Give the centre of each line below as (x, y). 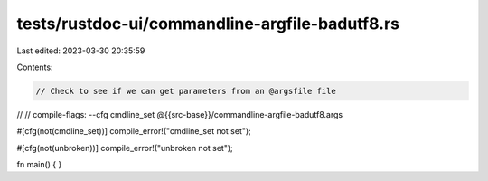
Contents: (35, 67)
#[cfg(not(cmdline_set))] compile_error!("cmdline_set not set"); (134, 131)
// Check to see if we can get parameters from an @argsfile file (186, 91)
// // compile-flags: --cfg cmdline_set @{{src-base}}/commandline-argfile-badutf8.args (180, 114)
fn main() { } (39, 165)
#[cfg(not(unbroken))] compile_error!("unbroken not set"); (125, 148)
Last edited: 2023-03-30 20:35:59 (81, 51)
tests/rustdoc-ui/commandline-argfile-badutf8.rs (208, 24)
